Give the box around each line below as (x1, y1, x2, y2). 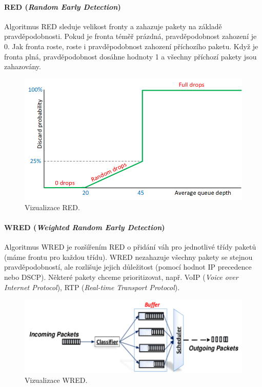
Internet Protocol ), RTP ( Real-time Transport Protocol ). (4, 281, 180, 292)
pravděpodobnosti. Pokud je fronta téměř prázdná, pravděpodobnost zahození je (4, 31, 257, 42)
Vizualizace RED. (25, 201, 80, 212)
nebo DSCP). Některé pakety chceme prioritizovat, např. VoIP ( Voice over (4, 271, 238, 282)
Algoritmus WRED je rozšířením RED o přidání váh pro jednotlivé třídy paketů (4, 241, 256, 252)
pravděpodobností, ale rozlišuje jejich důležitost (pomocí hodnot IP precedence (4, 261, 252, 272)
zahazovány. (4, 61, 41, 72)
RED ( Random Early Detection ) (4, 1, 121, 12)
